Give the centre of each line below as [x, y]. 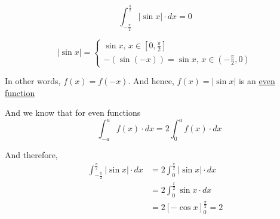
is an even [257, 81]
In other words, [33, 81]
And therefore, [31, 155]
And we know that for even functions [73, 112]
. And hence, [151, 81]
